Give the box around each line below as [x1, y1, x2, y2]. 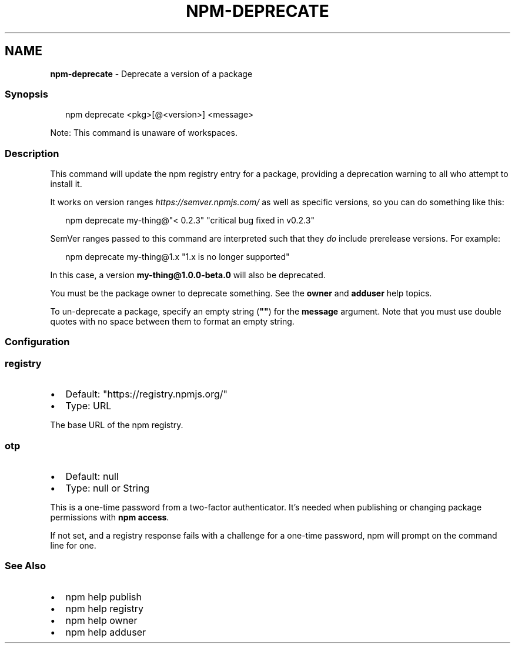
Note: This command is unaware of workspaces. [50, 128, 238, 138]
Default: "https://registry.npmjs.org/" [65, 388, 228, 400]
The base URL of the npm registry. [50, 420, 183, 430]
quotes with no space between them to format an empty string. [50, 316, 295, 327]
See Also [5, 560, 46, 572]
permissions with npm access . [50, 512, 169, 522]
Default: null [65, 470, 119, 482]
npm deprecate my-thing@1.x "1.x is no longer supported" [65, 252, 290, 262]
